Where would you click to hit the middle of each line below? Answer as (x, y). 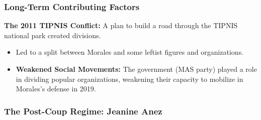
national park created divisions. (53, 35)
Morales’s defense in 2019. (56, 89)
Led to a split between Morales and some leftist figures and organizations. (130, 52)
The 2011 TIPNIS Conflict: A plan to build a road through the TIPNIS (121, 25)
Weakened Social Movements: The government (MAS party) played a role (136, 69)
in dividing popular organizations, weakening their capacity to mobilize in (129, 79)
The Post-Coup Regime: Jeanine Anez (83, 111)
